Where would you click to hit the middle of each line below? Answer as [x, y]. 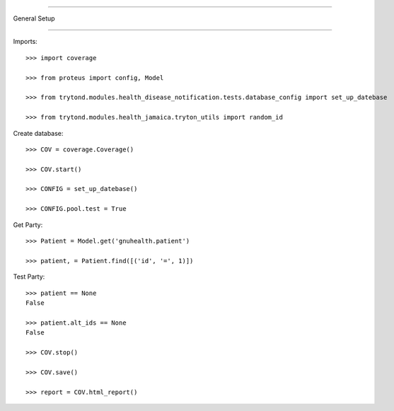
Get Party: [28, 225]
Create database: [38, 133]
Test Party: [29, 277]
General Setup [34, 18]
